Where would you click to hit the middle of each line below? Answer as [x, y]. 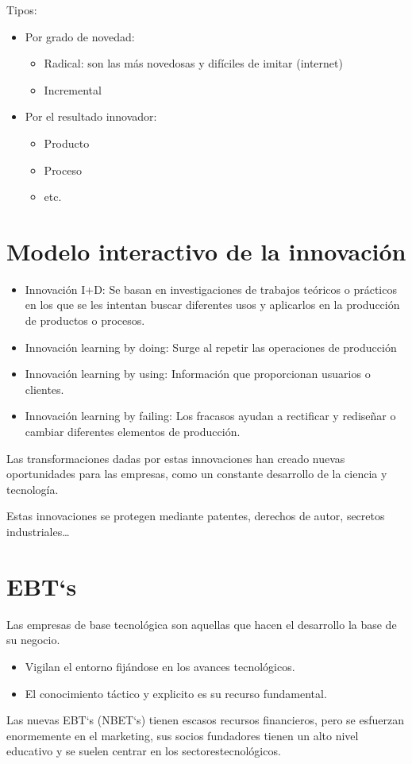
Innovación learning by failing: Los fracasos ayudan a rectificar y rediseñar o [210, 416]
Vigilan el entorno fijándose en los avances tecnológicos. [160, 666]
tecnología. [33, 489]
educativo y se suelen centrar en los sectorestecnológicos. [144, 751]
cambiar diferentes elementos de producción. [133, 432]
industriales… [38, 531]
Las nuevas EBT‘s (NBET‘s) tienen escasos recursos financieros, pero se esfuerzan [205, 720]
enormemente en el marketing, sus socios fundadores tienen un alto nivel [183, 735]
